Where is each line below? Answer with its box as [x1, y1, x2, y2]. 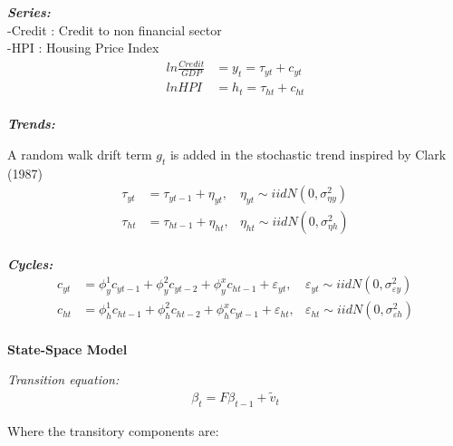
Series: [7, 3, 51, 21]
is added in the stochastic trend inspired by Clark [169, 144, 447, 163]
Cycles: [7, 254, 53, 273]
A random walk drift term [7, 144, 152, 163]
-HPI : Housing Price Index [7, 38, 159, 57]
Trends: [7, 114, 55, 133]
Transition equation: [7, 370, 120, 389]
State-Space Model [7, 339, 128, 358]
